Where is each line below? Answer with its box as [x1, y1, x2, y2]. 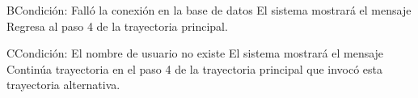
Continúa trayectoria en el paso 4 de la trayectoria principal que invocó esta [6, 60, 383, 77]
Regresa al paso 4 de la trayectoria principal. [6, 17, 228, 34]
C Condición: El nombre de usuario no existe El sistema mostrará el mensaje [6, 45, 384, 62]
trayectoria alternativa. [6, 76, 120, 93]
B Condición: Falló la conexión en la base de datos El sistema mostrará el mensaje [6, 2, 412, 18]
